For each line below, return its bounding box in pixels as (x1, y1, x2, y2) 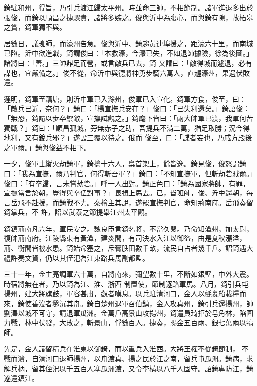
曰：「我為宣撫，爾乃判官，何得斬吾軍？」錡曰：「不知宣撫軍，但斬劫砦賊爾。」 (4, 168, 253, 178)
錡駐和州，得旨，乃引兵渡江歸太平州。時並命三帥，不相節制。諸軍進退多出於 (4, 2, 253, 12)
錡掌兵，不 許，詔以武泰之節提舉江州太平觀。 (4, 207, 152, 217)
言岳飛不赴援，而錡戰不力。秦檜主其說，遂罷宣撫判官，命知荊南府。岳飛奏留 (4, 197, 253, 207)
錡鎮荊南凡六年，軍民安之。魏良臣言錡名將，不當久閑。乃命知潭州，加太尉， (4, 223, 253, 233)
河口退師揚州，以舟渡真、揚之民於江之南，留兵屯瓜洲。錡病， (45, 353, 246, 363)
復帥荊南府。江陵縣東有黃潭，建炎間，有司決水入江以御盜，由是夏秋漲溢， (4, 233, 246, 243)
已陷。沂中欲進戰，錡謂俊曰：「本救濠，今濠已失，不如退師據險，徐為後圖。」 (4, 48, 253, 58)
